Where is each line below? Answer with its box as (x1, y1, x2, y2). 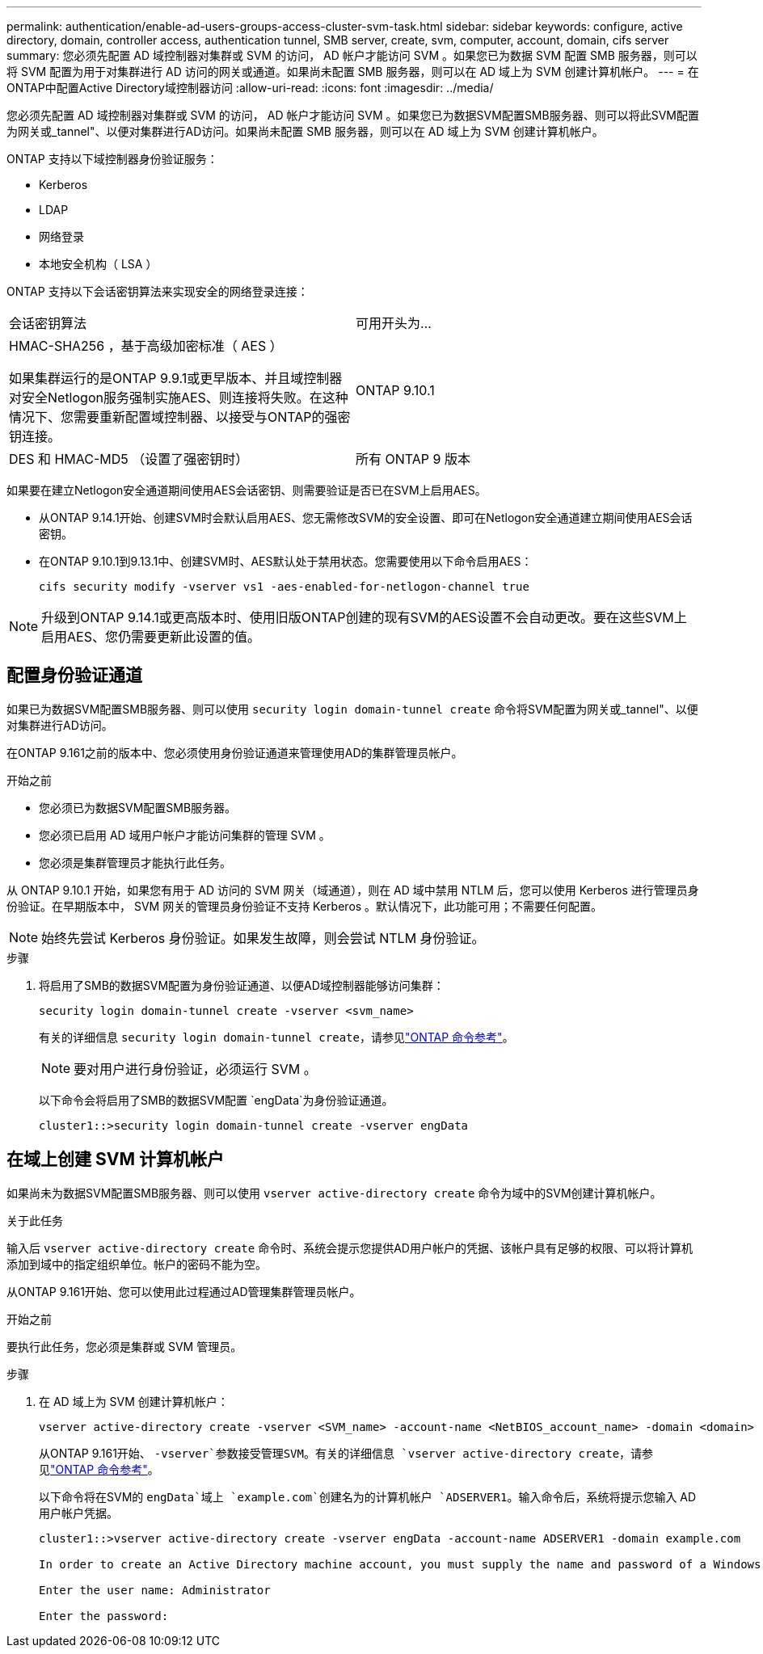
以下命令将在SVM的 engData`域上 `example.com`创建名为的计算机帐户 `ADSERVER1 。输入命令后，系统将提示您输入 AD (39, 1489, 697, 1504)
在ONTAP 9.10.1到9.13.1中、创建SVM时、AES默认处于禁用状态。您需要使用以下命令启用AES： (39, 554, 533, 568)
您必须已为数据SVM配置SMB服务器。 (39, 800, 237, 814)
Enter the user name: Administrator (39, 1583, 271, 1597)
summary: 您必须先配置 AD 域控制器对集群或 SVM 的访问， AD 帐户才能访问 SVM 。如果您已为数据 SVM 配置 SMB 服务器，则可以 (6, 48, 698, 62)
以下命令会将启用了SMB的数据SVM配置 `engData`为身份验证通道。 (39, 1092, 394, 1107)
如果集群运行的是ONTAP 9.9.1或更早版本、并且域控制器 (9, 370, 343, 386)
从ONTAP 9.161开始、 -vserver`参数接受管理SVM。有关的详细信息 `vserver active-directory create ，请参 (39, 1446, 654, 1460)
